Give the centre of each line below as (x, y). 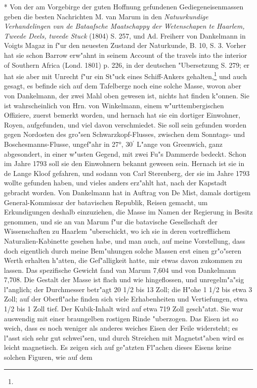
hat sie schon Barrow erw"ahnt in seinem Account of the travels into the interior (126, 55)
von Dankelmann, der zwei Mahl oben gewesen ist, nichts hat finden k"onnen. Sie (127, 95)
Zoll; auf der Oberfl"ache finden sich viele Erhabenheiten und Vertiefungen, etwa (126, 299)
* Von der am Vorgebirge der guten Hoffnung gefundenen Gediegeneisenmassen (124, 6)
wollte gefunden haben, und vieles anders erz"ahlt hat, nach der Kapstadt (115, 183)
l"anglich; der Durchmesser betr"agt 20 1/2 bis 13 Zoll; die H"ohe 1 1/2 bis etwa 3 (128, 289)
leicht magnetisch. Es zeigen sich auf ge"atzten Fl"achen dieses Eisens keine (118, 347)
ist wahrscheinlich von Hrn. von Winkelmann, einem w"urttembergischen (114, 105)
